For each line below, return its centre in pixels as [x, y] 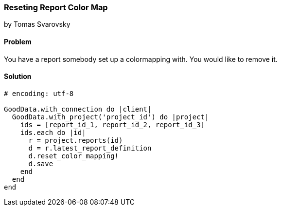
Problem [18, 41]
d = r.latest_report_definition [90, 148]
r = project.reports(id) [76, 140]
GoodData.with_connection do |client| [78, 109]
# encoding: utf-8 [39, 93]
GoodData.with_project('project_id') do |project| [110, 117]
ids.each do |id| [53, 132]
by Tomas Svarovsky [37, 24]
